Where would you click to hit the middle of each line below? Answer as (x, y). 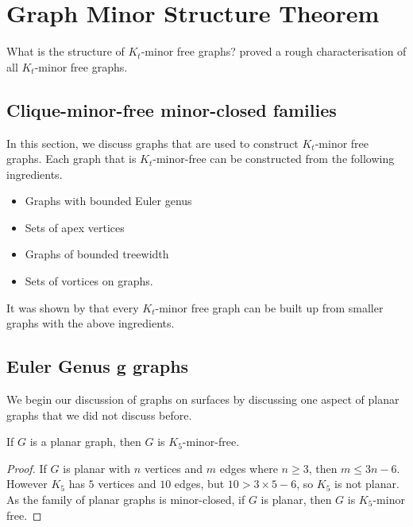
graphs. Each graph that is (71, 159)
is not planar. (367, 484)
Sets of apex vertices (75, 227)
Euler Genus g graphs (98, 366)
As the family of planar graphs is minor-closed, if (126, 500)
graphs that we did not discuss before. (99, 415)
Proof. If (27, 468)
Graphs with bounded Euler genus (108, 201)
